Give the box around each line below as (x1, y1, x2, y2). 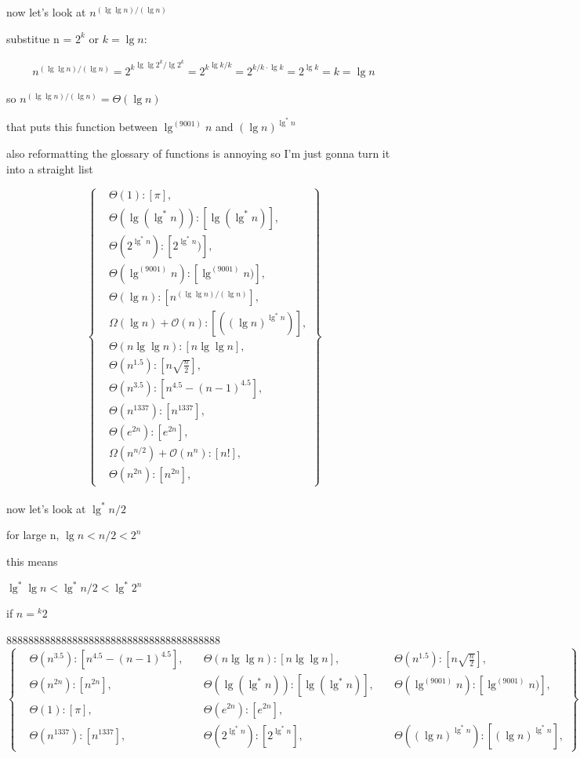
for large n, (6, 527, 60, 543)
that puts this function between (6, 118, 158, 135)
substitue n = (6, 30, 72, 46)
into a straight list (6, 160, 93, 177)
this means (6, 552, 58, 569)
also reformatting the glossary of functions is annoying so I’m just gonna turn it (6, 145, 390, 162)
